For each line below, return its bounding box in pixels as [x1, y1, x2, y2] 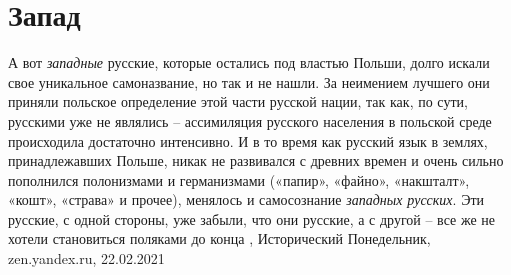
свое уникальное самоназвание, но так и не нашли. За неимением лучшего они [8, 71, 490, 92]
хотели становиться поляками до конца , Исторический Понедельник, [8, 228, 431, 249]
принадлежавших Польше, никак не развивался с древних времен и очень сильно [8, 150, 504, 171]
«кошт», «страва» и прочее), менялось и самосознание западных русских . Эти [8, 189, 485, 210]
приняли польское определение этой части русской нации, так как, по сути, [8, 91, 468, 112]
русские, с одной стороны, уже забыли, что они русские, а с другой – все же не [8, 208, 495, 229]
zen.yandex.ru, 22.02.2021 [8, 248, 165, 269]
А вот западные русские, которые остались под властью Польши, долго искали [8, 52, 490, 73]
